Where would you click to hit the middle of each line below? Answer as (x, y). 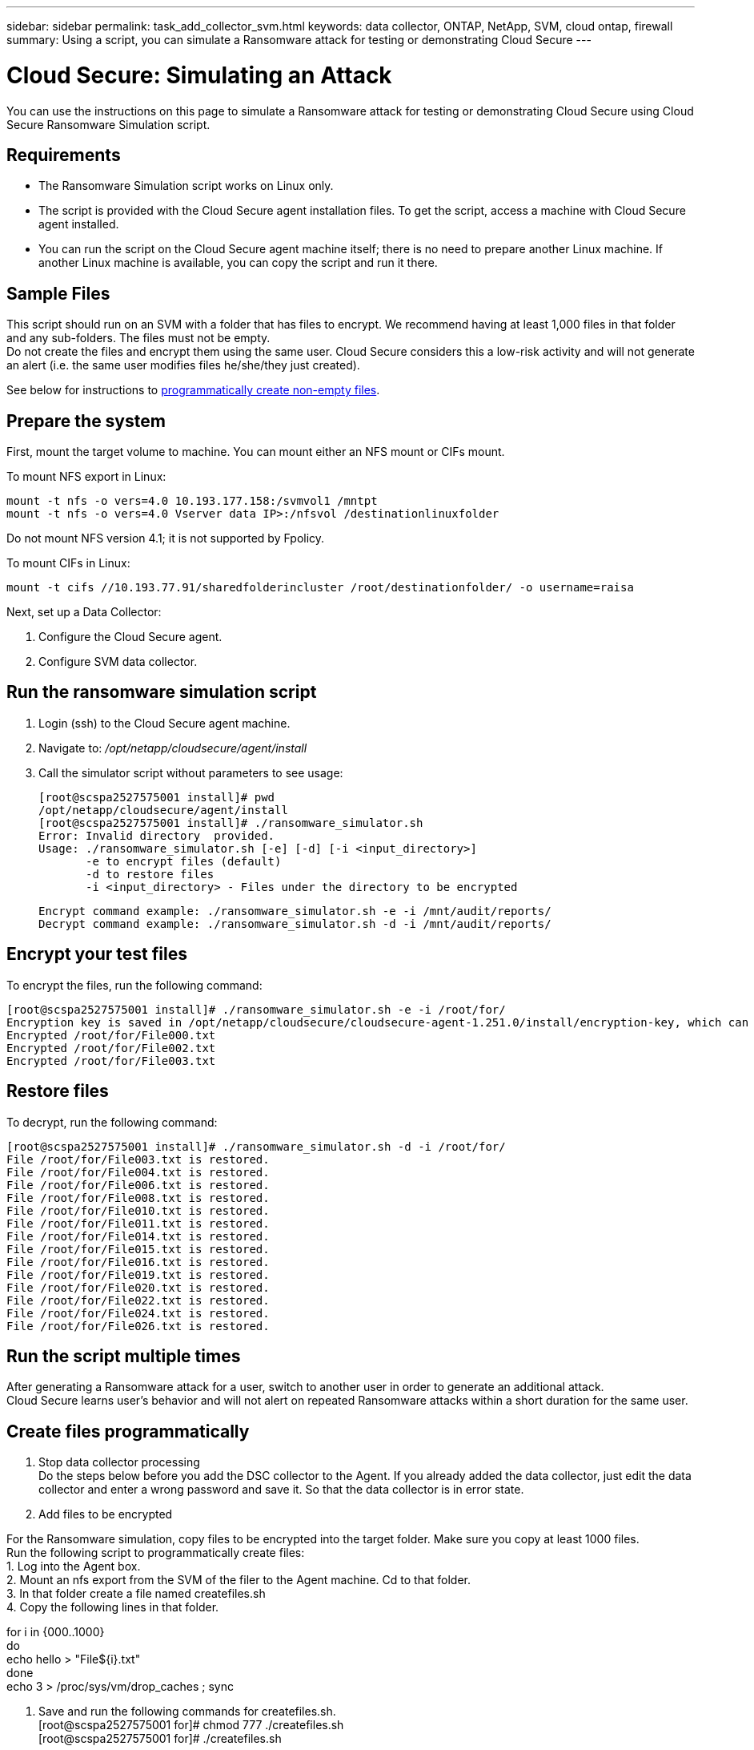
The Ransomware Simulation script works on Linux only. (186, 186)
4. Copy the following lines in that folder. (113, 1607)
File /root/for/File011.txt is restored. (138, 1223)
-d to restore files (150, 874)
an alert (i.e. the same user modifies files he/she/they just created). (183, 365)
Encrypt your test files (97, 954)
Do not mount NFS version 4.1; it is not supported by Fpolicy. (166, 538)
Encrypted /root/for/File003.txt (111, 1060)
